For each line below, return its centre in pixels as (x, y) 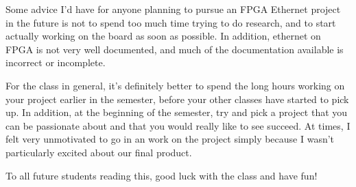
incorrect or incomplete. (56, 62)
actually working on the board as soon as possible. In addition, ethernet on (163, 36)
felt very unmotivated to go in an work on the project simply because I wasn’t (170, 139)
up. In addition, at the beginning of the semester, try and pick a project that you (177, 112)
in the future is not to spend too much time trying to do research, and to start (171, 22)
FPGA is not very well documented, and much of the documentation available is (175, 49)
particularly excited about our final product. (99, 152)
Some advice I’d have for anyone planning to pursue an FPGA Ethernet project (173, 9)
